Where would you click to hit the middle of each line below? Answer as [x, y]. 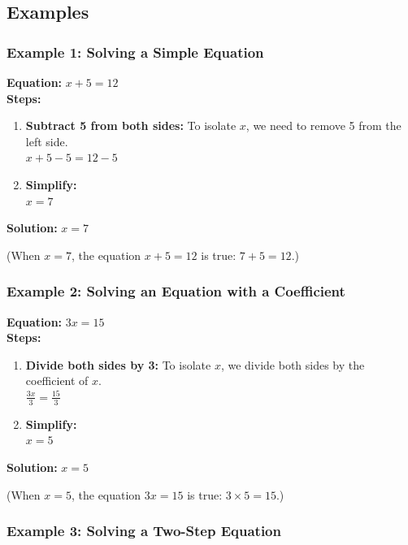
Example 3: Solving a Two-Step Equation [144, 531]
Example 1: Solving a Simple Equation [135, 52]
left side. [47, 141]
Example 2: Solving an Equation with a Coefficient [176, 291]
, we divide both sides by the [293, 364]
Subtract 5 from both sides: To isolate [131, 125]
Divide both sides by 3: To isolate [118, 364]
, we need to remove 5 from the [323, 125]
